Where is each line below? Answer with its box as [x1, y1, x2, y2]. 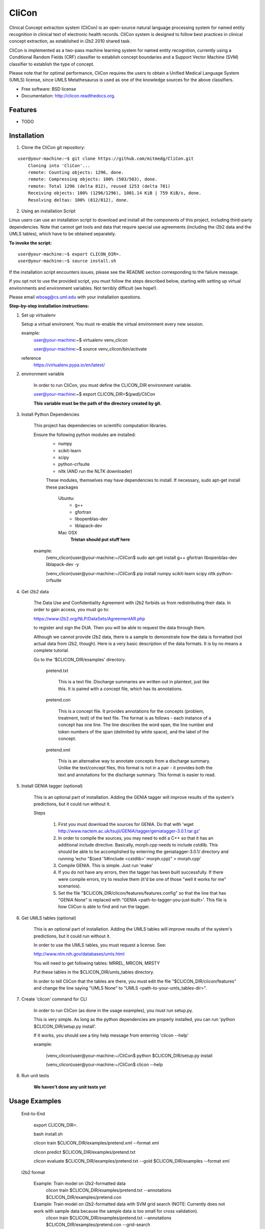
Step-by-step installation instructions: [9, 303, 89, 309]
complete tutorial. [33, 647, 70, 653]
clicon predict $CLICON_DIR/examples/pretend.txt [33, 1149, 136, 1155]
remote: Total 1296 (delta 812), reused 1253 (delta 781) [27, 183, 171, 189]
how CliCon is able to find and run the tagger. [58, 904, 150, 909]
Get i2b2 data [21, 588, 49, 594]
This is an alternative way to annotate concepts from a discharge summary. [58, 758, 211, 764]
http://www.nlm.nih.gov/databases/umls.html [33, 951, 125, 957]
